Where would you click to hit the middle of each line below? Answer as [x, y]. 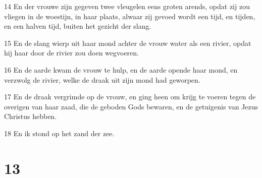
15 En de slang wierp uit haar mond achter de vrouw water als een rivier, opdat [128, 43]
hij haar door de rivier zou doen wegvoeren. [71, 53]
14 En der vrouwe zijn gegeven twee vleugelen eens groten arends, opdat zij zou [127, 6]
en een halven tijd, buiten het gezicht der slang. [78, 26]
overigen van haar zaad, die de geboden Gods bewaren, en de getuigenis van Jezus [131, 106]
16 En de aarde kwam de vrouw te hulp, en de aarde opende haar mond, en [121, 69]
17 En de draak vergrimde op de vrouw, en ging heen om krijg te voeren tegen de [130, 97]
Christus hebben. [31, 116]
